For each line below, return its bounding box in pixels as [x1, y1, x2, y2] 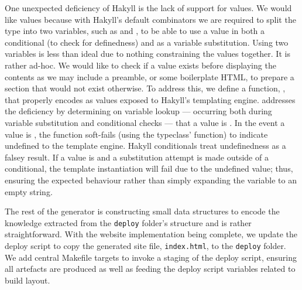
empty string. [5, 185, 53, 197]
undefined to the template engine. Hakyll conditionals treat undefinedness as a [5, 139, 286, 152]
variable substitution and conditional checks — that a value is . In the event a [5, 116, 285, 128]
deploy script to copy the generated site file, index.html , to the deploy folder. [5, 239, 286, 251]
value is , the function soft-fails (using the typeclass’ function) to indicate [5, 128, 268, 140]
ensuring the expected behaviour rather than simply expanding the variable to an [5, 173, 297, 186]
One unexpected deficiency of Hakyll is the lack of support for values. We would [5, 2, 292, 13]
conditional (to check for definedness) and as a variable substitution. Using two [5, 36, 289, 48]
